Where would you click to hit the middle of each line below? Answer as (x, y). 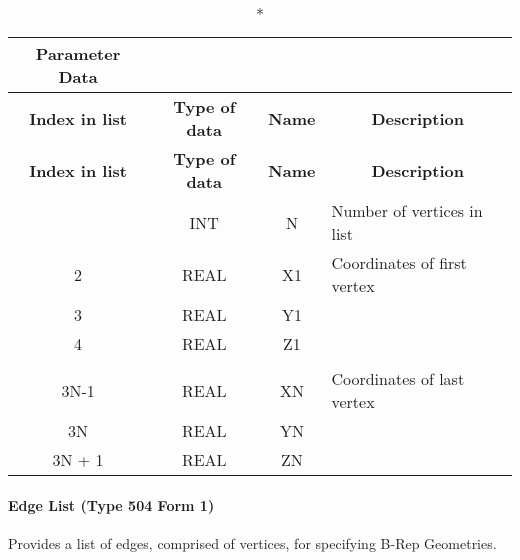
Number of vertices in (407, 210)
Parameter (78, 53)
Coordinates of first (399, 262)
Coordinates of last (398, 378)
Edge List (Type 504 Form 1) (111, 504)
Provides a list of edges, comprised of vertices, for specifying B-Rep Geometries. (252, 542)
